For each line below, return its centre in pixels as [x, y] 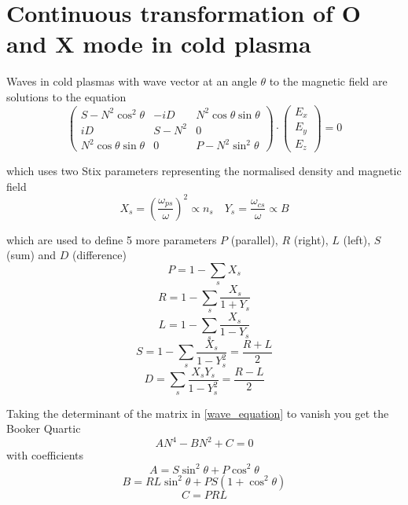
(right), [311, 239]
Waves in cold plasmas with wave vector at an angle [132, 81]
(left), [357, 239]
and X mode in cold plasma [159, 44]
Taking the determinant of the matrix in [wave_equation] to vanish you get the [198, 413]
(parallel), [254, 239]
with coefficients [45, 455]
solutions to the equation [66, 96]
